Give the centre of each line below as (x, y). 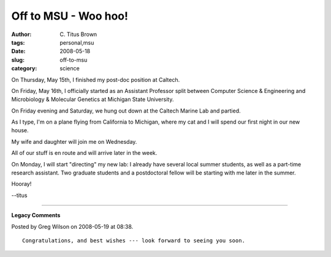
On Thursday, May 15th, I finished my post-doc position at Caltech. (96, 80)
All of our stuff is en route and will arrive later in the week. (84, 153)
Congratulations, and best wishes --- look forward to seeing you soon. (134, 240)
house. (20, 130)
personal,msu (77, 42)
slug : (18, 60)
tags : (18, 42)
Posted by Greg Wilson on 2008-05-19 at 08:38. (72, 226)
